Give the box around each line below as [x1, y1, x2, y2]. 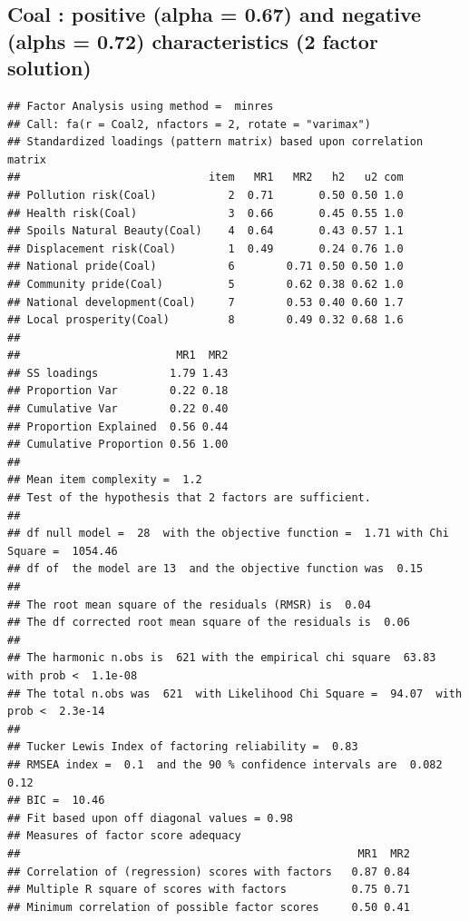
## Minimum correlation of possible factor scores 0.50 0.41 [7, 900, 410, 914]
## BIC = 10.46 [7, 794, 105, 807]
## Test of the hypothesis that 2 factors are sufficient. [7, 491, 371, 505]
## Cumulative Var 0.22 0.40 [7, 402, 229, 416]
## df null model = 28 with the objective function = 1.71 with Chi [7, 527, 449, 540]
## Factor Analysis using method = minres [7, 99, 274, 113]
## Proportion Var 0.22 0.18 [7, 384, 229, 398]
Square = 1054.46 [7, 544, 118, 558]
